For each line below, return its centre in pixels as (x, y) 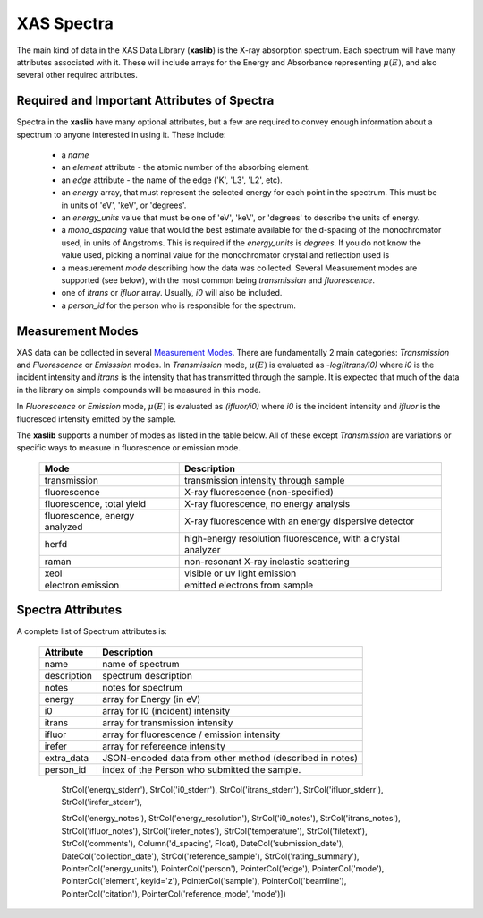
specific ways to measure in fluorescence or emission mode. (128, 448)
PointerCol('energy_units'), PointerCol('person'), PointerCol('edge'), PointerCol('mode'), (223, 868)
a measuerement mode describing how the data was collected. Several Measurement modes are (239, 268)
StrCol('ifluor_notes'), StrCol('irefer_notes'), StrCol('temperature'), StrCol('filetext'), (214, 831)
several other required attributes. (77, 75)
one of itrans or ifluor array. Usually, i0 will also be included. (172, 293)
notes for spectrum (142, 687)
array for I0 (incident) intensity (166, 710)
